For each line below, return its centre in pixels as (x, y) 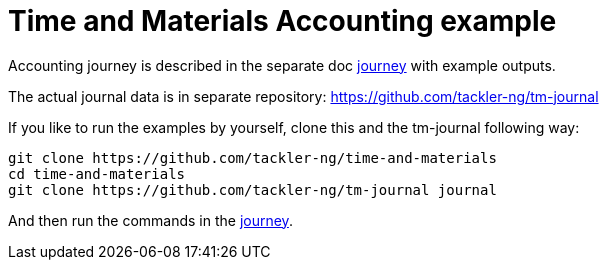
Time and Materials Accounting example (282, 21)
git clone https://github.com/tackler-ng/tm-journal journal (252, 189)
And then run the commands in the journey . (150, 220)
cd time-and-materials (97, 173)
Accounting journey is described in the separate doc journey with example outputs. (282, 65)
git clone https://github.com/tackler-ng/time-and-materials (252, 157)
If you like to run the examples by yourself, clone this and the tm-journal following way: (294, 127)
